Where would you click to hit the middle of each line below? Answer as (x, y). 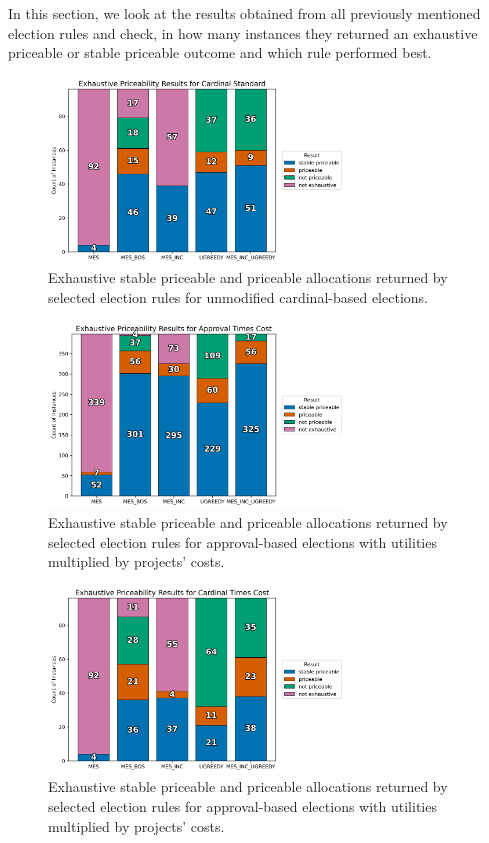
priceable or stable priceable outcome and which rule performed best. (220, 52)
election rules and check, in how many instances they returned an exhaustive (243, 32)
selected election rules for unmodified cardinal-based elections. (238, 296)
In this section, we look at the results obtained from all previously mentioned (244, 13)
